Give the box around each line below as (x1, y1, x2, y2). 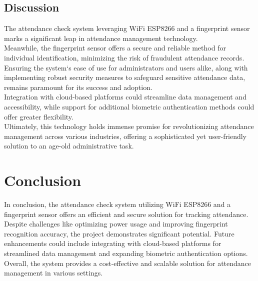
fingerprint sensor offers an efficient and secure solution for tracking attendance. (4, 208, 248, 219)
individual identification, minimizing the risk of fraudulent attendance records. (4, 52, 244, 62)
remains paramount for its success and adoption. (4, 81, 152, 92)
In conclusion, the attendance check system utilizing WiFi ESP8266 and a (4, 199, 231, 209)
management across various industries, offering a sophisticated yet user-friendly (4, 130, 246, 141)
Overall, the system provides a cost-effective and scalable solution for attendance (4, 257, 251, 268)
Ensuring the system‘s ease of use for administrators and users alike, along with (4, 62, 248, 72)
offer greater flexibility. (4, 111, 73, 121)
